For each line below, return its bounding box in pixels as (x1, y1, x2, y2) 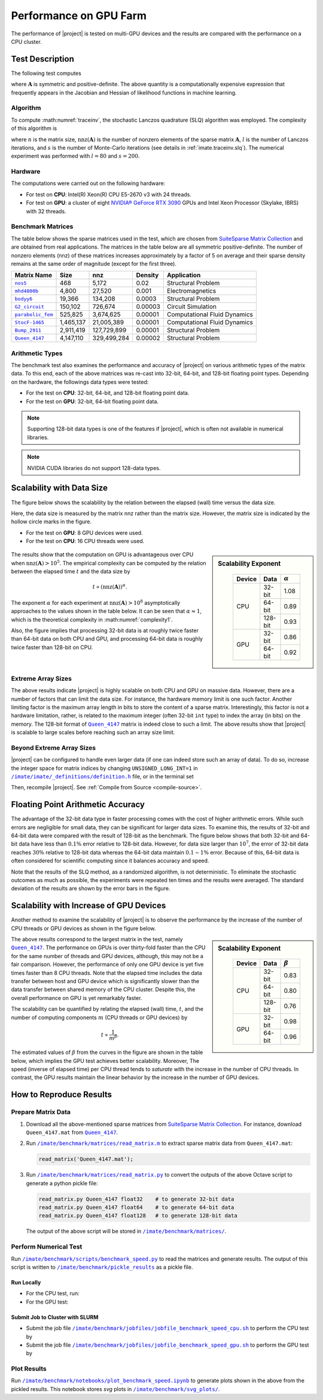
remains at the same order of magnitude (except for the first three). (11, 260, 176, 267)
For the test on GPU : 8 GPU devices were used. (26, 529, 143, 536)
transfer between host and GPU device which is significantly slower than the (11, 978, 200, 985)
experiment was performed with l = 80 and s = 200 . (11, 153, 140, 160)
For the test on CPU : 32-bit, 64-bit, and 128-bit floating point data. (26, 389, 190, 396)
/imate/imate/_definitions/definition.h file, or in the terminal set (11, 772, 194, 780)
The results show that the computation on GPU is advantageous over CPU (11, 551, 194, 558)
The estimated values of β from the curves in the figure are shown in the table (11, 1049, 203, 1056)
